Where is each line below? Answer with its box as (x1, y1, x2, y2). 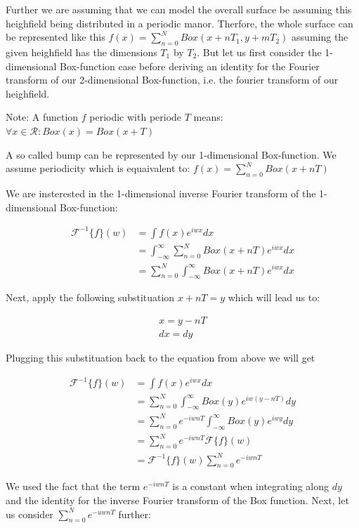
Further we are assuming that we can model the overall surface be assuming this (6, 2, 352, 16)
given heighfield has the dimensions (6, 44, 157, 59)
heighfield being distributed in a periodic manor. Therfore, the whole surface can (6, 15, 353, 30)
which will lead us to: (228, 290, 320, 305)
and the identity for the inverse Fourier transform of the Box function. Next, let (6, 493, 349, 507)
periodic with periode (89, 110, 182, 124)
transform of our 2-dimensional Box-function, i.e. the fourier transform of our (6, 72, 339, 87)
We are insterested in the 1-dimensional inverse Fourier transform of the (6, 185, 316, 200)
